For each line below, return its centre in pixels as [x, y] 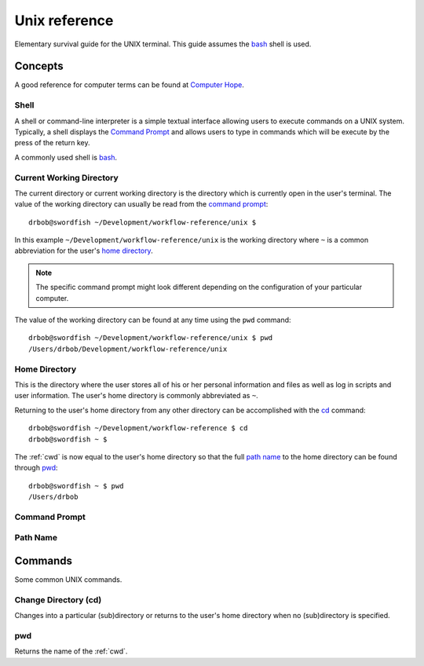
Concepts [39, 66]
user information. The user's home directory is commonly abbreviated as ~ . [136, 396]
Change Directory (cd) [58, 599]
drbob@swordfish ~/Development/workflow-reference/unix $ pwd [151, 338]
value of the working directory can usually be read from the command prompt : [141, 204]
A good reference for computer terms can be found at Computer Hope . [130, 85]
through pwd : [36, 468]
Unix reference [64, 20]
